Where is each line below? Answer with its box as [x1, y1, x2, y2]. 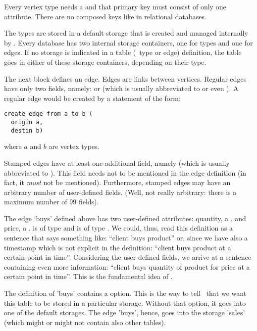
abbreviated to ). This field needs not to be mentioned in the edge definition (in [4, 167, 247, 178]
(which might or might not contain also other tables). [4, 317, 166, 327]
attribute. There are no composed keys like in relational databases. [4, 11, 206, 21]
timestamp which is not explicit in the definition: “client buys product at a [4, 242, 231, 252]
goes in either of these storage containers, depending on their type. [4, 56, 206, 67]
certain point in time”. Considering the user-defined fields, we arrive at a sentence [4, 252, 252, 262]
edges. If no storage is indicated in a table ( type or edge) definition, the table [4, 47, 242, 57]
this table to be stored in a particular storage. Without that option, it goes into [4, 297, 246, 308]
